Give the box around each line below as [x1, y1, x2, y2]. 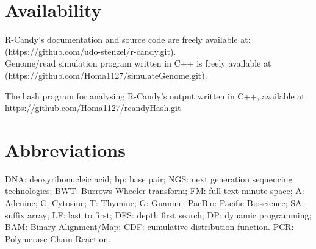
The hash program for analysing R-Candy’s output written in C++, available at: [5, 89, 307, 102]
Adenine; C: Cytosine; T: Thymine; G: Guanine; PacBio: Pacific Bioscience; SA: [5, 197, 304, 209]
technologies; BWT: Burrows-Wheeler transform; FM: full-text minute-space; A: [5, 184, 304, 197]
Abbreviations [5, 137, 126, 162]
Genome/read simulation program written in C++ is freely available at [5, 57, 271, 70]
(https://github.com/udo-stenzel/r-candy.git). [5, 45, 176, 57]
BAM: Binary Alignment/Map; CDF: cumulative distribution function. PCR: [5, 220, 294, 233]
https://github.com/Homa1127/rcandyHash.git [5, 101, 181, 114]
